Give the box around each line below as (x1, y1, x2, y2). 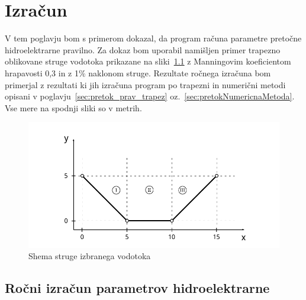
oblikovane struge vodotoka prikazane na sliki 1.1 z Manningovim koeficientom (5, 55, 291, 67)
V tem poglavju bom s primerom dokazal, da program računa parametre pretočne (5, 32, 302, 44)
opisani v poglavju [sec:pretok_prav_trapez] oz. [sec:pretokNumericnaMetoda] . (5, 90, 295, 102)
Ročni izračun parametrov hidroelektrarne (5, 279, 270, 297)
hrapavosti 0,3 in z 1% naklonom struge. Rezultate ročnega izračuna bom (5, 66, 271, 79)
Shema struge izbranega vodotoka (28, 250, 151, 262)
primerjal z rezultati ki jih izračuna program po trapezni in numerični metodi (5, 78, 286, 91)
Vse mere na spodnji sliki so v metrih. (5, 101, 142, 114)
